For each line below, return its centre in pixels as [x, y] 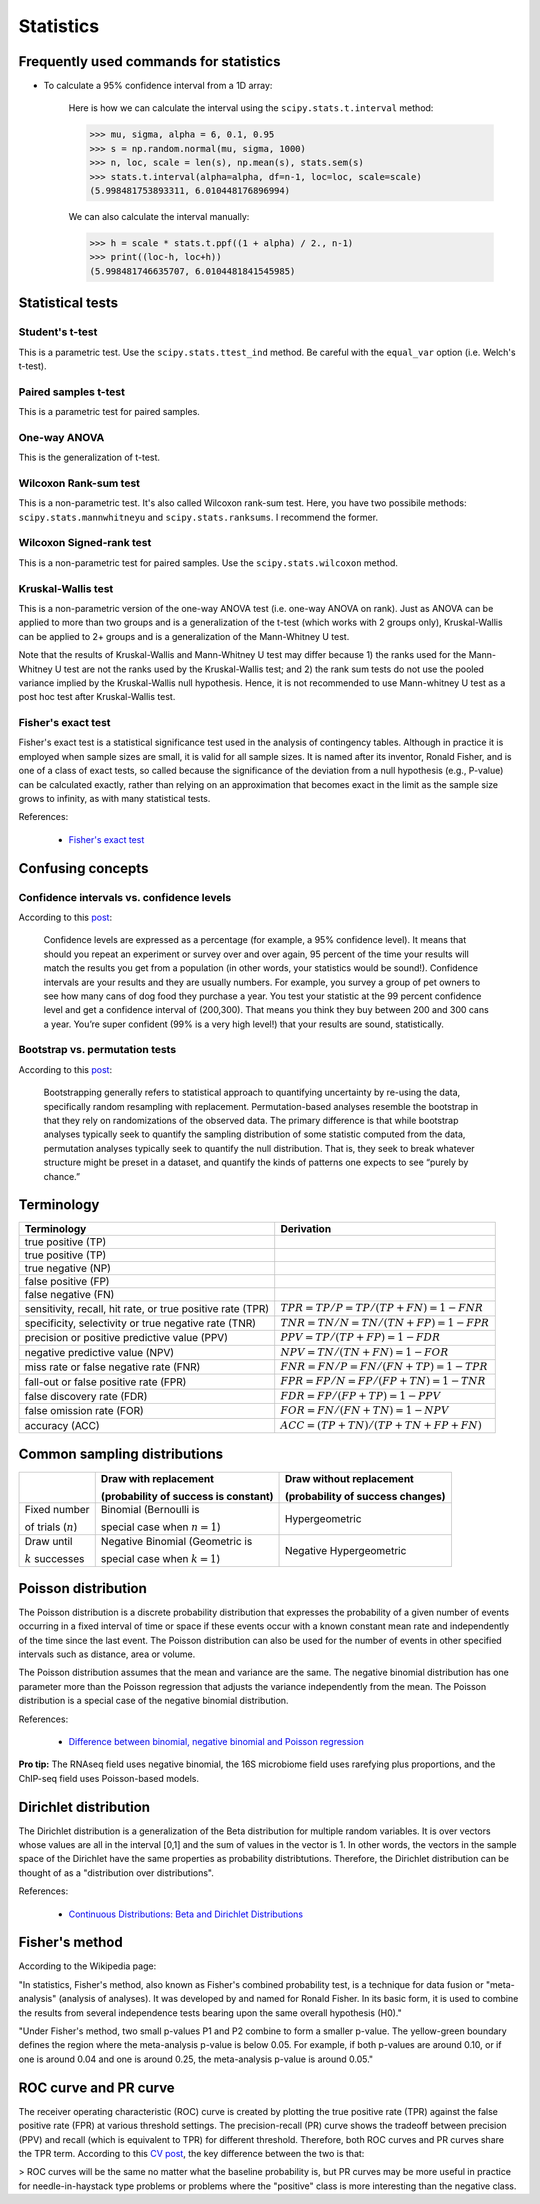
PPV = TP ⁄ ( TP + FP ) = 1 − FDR [360, 1337]
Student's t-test [58, 332]
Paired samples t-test [71, 392]
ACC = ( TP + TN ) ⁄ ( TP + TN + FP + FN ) [381, 1425]
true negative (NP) [68, 1268]
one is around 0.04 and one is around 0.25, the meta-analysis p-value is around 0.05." [196, 2059]
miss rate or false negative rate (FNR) [112, 1367]
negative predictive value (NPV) [99, 1352]
